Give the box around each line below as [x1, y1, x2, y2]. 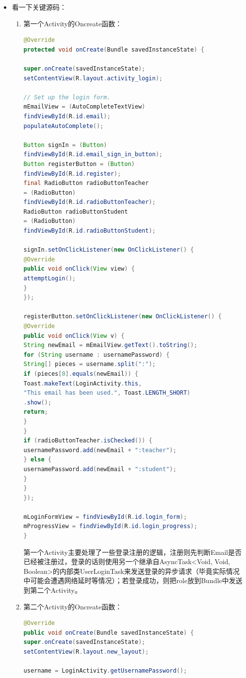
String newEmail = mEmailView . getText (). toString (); [23, 342, 197, 349]
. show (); [23, 399, 51, 406]
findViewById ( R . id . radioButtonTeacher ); [23, 199, 156, 206]
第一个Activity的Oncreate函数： [23, 18, 122, 28]
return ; [23, 408, 48, 416]
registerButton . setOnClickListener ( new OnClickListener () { [23, 313, 222, 320]
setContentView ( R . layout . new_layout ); [23, 648, 149, 655]
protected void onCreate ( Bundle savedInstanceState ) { [23, 46, 204, 53]
